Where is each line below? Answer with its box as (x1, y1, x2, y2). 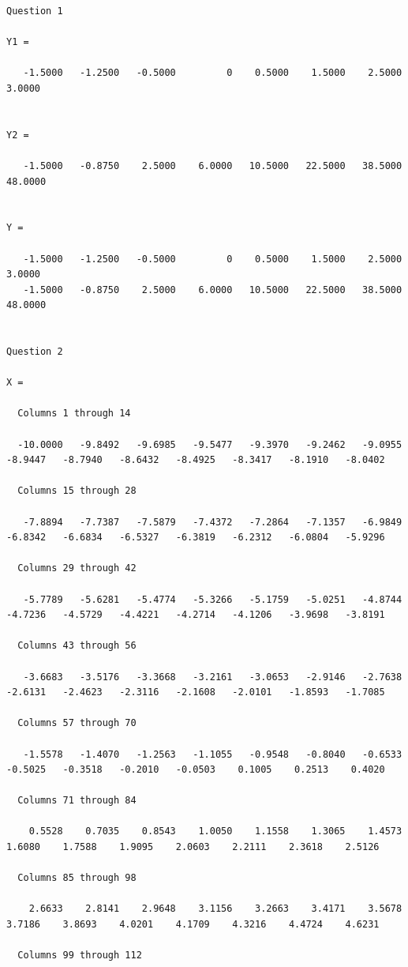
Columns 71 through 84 (17, 795, 137, 807)
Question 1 (6, 6, 63, 17)
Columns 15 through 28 (17, 485, 137, 497)
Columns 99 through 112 (17, 950, 142, 961)
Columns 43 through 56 (17, 640, 137, 652)
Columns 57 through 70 (17, 717, 137, 729)
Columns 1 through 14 (17, 408, 131, 420)
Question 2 (6, 346, 63, 358)
